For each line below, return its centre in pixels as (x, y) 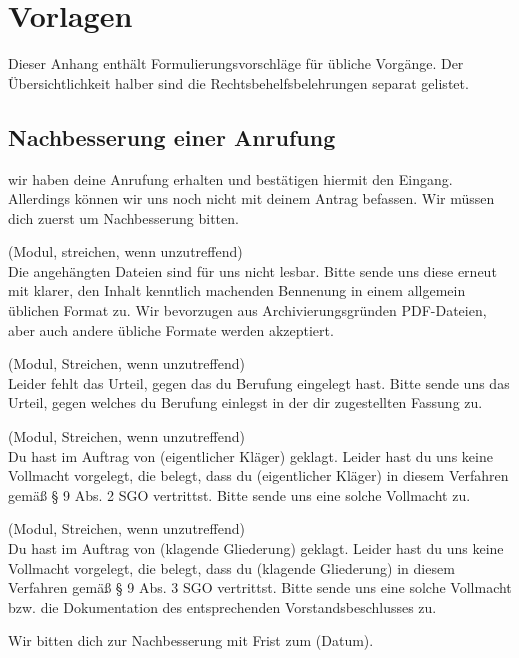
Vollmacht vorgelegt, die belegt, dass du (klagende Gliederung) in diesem (231, 567)
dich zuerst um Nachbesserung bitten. (123, 217)
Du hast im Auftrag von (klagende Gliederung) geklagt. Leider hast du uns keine (256, 548)
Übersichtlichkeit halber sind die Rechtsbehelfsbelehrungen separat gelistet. (238, 82)
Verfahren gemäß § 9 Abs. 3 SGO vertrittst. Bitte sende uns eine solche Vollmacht (260, 587)
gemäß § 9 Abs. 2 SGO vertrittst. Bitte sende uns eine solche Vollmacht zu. (239, 494)
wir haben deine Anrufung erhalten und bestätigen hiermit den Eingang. (230, 178)
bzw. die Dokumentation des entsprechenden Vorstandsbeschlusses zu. (222, 606)
